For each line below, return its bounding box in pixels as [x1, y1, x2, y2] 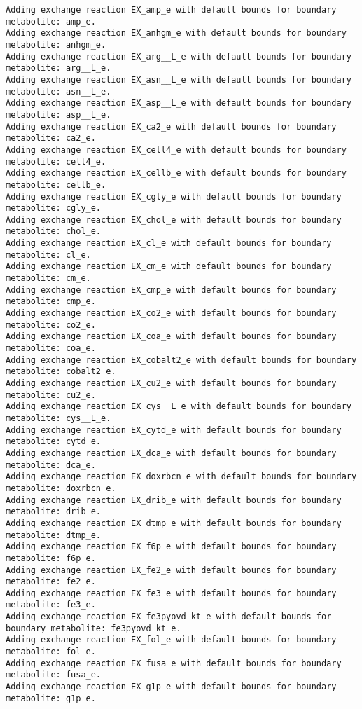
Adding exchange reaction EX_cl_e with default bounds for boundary [6, 238, 332, 249]
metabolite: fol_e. [6, 647, 96, 657]
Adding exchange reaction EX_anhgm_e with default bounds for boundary [6, 28, 347, 39]
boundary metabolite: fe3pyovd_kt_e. [6, 623, 181, 633]
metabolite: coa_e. [6, 343, 96, 354]
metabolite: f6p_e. [6, 553, 96, 563]
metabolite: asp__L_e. [6, 109, 111, 120]
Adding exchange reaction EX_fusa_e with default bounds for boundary [6, 658, 342, 668]
